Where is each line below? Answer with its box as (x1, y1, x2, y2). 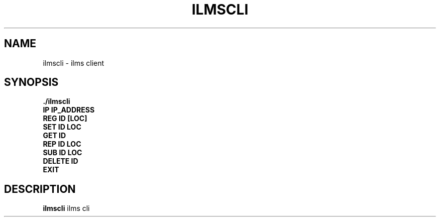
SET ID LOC (43, 123, 81, 132)
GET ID (43, 131, 66, 140)
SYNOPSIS (4, 76, 59, 89)
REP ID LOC (43, 140, 81, 149)
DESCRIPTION (4, 182, 76, 195)
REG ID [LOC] (43, 114, 87, 123)
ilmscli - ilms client (43, 58, 104, 67)
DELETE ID (43, 157, 78, 166)
